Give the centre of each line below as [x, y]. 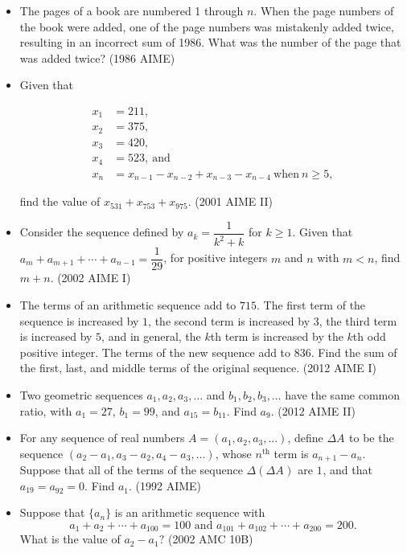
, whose [233, 453]
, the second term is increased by [229, 320]
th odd [369, 336]
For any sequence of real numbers [102, 438]
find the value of [60, 201]
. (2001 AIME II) [230, 201]
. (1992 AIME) [165, 485]
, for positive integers [216, 258]
